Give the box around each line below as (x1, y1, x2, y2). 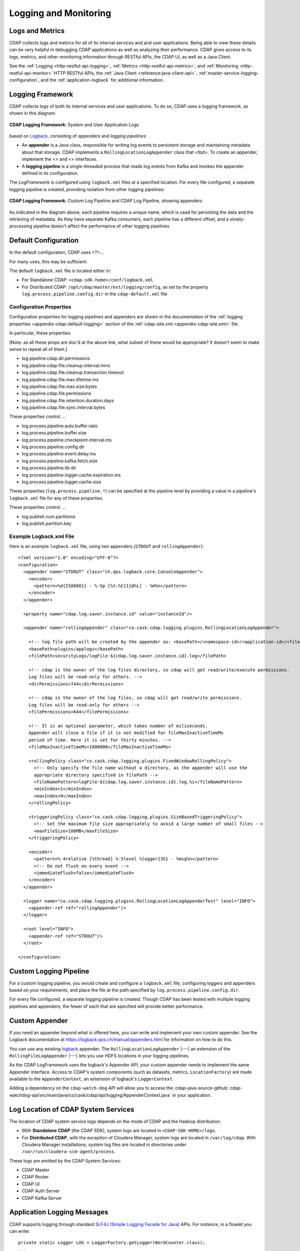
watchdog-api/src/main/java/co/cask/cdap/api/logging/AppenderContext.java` (9, 1092, 171, 1098)
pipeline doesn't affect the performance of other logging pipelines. (33, 223, 171, 229)
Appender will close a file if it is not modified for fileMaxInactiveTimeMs (28, 730, 224, 736)
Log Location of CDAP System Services (9, 1105, 134, 1113)
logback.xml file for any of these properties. (9, 495, 103, 501)
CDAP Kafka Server (21, 1195, 62, 1201)
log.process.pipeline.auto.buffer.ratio (21, 423, 98, 429)
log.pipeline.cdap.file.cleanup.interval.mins (21, 362, 110, 368)
